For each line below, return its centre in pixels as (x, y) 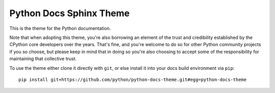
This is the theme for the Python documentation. (60, 28)
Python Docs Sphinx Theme (70, 13)
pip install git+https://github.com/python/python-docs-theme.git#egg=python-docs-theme (133, 79)
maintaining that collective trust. (43, 59)
